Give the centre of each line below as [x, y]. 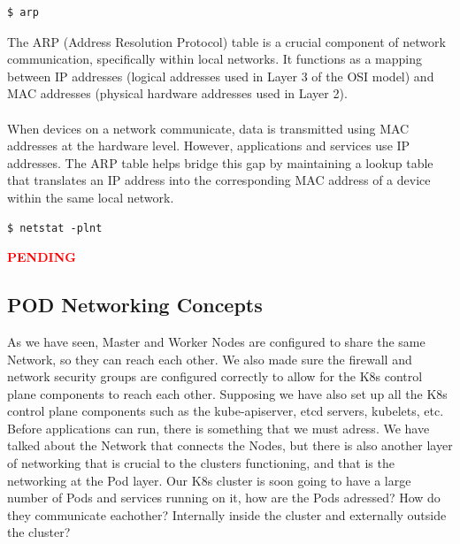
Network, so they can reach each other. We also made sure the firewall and [210, 359]
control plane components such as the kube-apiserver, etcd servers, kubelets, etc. [226, 411]
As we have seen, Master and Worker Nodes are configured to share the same [216, 341]
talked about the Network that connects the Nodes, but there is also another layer [230, 445]
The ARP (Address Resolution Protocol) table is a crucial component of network [226, 41]
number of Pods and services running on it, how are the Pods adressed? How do [224, 498]
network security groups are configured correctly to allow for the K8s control [215, 376]
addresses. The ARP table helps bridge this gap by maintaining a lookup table [220, 162]
